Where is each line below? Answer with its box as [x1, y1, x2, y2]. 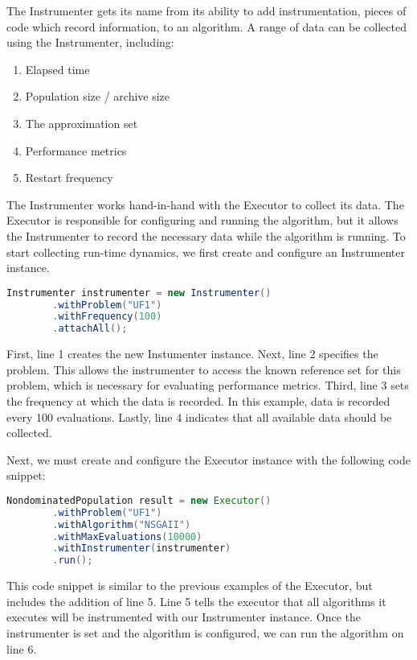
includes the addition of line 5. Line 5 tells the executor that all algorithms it [6, 592, 386, 609]
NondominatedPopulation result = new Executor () [6, 494, 272, 506]
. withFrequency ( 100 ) [52, 311, 162, 323]
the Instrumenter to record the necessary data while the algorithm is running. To [6, 227, 406, 244]
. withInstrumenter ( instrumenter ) [52, 542, 231, 555]
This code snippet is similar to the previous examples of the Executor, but [6, 577, 373, 594]
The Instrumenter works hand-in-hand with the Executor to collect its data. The [6, 196, 404, 212]
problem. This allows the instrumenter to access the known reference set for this [6, 361, 401, 377]
